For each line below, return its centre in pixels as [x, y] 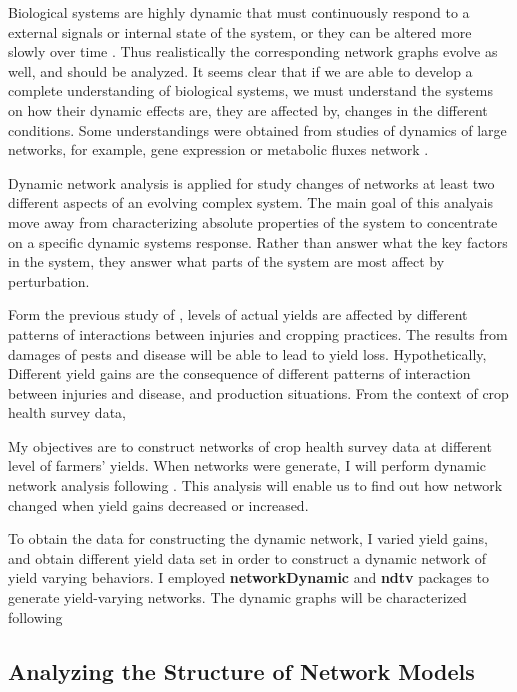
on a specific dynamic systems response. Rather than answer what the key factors [258, 241]
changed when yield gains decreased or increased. [158, 504]
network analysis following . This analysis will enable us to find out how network [255, 485]
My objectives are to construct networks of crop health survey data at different [250, 445]
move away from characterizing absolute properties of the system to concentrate [253, 221]
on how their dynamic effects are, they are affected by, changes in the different [248, 109]
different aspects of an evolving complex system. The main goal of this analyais [251, 202]
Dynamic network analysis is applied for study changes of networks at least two [251, 182]
